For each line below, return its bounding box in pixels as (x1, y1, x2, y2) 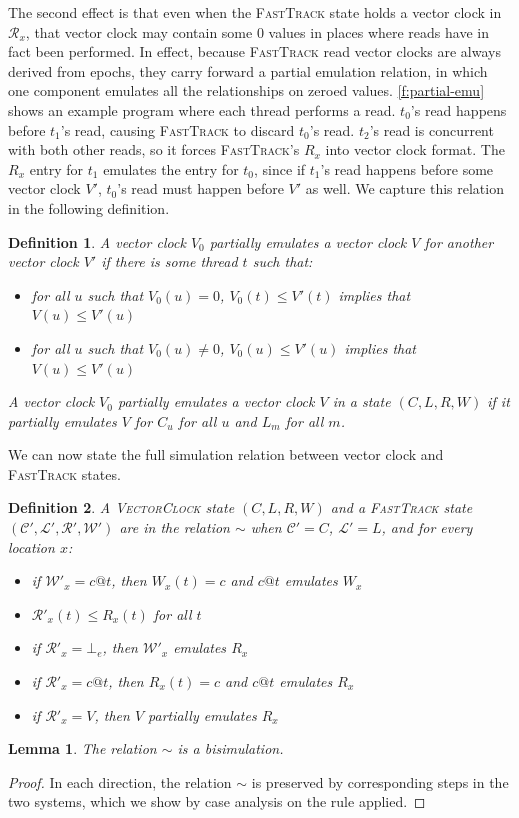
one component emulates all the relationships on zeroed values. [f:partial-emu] (8, 80, 485, 101)
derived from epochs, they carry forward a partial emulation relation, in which (8, 60, 488, 81)
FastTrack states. (8, 463, 121, 484)
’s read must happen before (117, 178, 284, 199)
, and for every (381, 517, 473, 538)
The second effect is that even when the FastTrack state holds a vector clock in (8, 2, 502, 22)
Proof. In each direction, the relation (8, 771, 232, 792)
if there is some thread (101, 251, 238, 272)
